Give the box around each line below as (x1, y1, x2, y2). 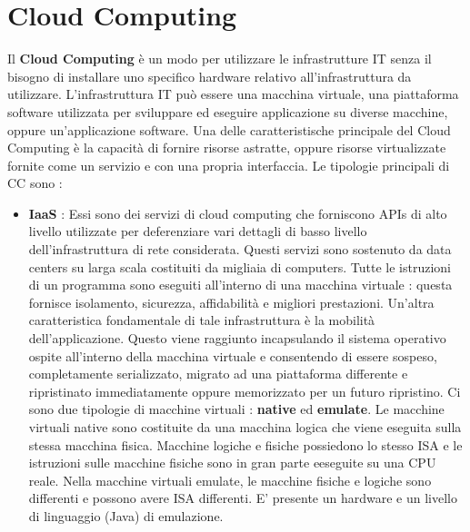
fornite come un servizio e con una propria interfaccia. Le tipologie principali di (7, 155, 450, 174)
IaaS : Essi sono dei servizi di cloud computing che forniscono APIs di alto (28, 203, 447, 222)
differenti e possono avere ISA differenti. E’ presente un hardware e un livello (28, 488, 457, 507)
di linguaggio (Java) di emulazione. (28, 506, 224, 525)
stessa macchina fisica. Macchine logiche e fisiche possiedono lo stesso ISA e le (28, 435, 463, 454)
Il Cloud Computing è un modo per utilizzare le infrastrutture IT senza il (7, 49, 432, 68)
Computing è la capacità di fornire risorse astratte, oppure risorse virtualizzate (7, 138, 446, 157)
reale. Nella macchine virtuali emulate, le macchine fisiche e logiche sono (28, 470, 432, 489)
